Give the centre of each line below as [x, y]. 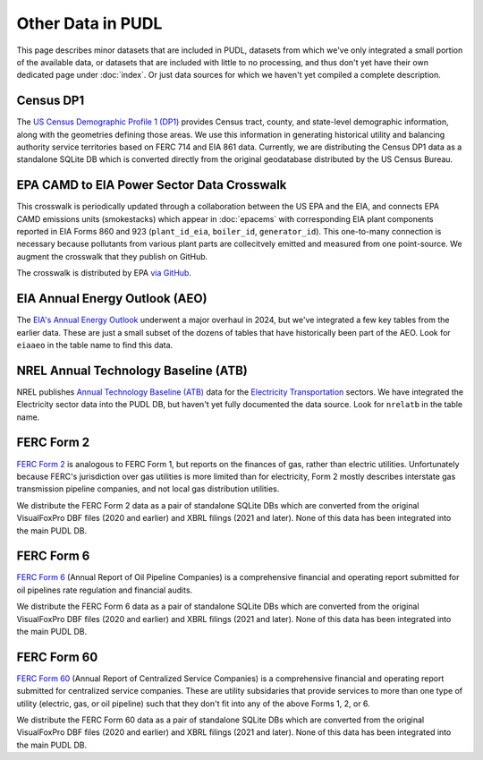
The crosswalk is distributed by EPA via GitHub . [104, 273]
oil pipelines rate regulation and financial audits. [105, 590]
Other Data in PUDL [89, 23]
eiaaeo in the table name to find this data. [95, 345]
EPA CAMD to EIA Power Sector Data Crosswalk [152, 185]
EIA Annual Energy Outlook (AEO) [112, 299]
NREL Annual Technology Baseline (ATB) [132, 370]
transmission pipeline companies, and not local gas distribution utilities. [148, 489]
